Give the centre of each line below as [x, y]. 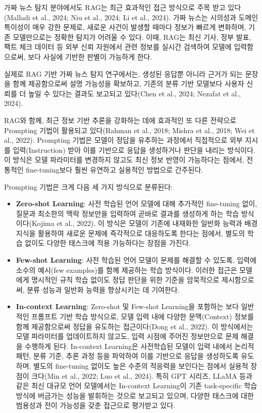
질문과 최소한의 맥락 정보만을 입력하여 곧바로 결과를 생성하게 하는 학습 [127, 213]
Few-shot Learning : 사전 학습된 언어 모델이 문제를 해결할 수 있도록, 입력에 [136, 260]
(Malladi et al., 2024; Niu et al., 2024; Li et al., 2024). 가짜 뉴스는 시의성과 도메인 [131, 17]
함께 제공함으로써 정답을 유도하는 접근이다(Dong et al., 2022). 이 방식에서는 [135, 326]
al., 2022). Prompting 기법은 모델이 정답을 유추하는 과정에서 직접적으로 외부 [123, 140]
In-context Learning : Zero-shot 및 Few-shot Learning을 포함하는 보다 [127, 306]
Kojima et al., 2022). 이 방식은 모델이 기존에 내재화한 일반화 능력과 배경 [145, 223]
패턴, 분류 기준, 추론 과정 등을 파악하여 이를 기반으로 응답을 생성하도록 [127, 356]
